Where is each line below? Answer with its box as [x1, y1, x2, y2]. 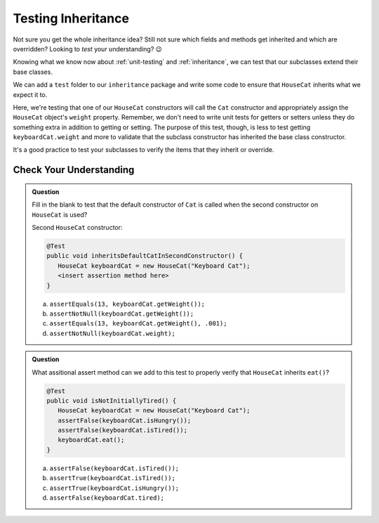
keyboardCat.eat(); [57, 436, 125, 444]
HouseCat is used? [32, 210, 88, 219]
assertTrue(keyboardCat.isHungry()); [49, 484, 180, 492]
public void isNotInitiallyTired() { [46, 396, 177, 404]
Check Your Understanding [13, 164, 135, 176]
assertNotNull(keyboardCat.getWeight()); [49, 309, 194, 318]
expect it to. [13, 90, 48, 98]
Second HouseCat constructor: [32, 224, 123, 232]
